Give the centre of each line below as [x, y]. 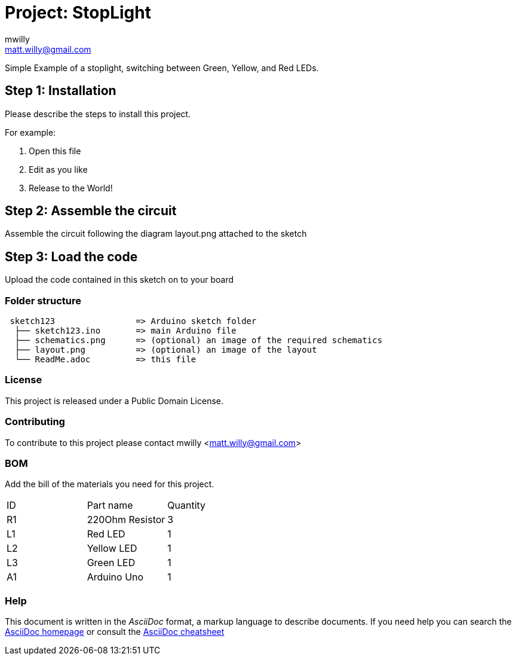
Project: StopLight [78, 13]
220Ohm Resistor [126, 520]
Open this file [55, 151]
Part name [110, 505]
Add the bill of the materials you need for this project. [110, 484]
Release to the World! [71, 188]
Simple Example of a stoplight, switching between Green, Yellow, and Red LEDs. [162, 68]
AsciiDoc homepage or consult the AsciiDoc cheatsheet [115, 632]
